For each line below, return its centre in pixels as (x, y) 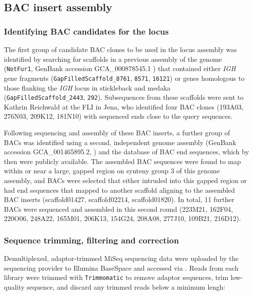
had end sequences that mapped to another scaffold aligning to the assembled (119, 190)
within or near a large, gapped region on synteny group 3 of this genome (112, 171)
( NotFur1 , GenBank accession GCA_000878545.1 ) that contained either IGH (120, 68)
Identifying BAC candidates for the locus (86, 31)
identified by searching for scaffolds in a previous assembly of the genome (113, 59)
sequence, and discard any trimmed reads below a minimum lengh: (126, 286)
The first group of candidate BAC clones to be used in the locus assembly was (120, 49)
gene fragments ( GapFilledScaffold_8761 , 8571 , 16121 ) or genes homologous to (124, 78)
